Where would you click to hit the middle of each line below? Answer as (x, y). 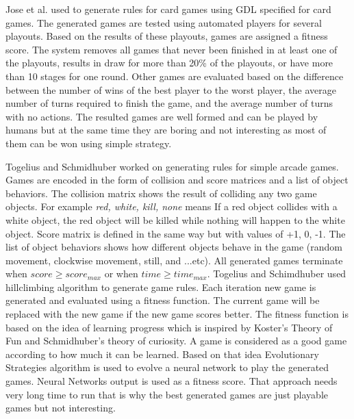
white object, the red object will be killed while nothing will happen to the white (175, 219)
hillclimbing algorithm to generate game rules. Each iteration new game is (161, 287)
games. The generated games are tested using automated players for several (164, 22)
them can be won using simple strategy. (89, 143)
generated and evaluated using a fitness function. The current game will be (163, 300)
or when (121, 274)
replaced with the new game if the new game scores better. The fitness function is (177, 314)
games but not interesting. (61, 408)
